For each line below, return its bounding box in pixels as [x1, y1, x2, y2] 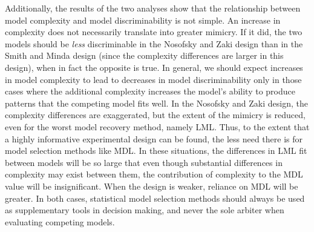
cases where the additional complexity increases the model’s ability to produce [5, 85, 295, 98]
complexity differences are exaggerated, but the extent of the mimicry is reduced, [5, 108, 306, 121]
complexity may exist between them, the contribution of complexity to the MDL [5, 168, 303, 181]
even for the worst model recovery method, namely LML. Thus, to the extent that [5, 120, 310, 133]
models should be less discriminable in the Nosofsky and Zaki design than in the [5, 37, 303, 50]
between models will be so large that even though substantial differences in [5, 156, 283, 168]
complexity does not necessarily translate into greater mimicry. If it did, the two [5, 25, 303, 38]
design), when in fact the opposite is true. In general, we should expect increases [5, 61, 303, 73]
